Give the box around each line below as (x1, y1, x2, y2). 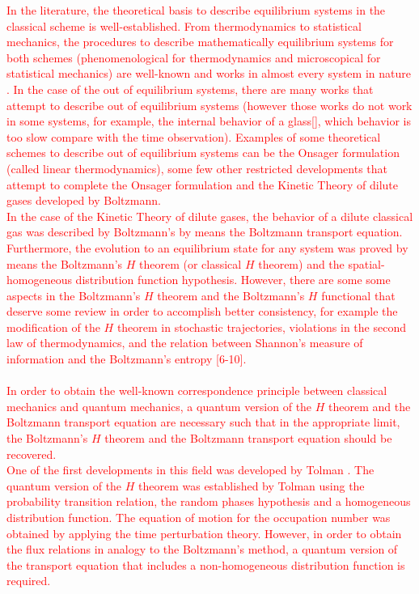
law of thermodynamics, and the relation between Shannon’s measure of (6, 334, 363, 351)
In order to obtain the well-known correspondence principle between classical (6, 382, 387, 399)
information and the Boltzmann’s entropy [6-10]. (6, 350, 247, 367)
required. (6, 572, 51, 589)
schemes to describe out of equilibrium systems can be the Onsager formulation (6, 144, 400, 161)
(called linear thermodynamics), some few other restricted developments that (6, 159, 388, 176)
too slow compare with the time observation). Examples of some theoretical (6, 128, 381, 145)
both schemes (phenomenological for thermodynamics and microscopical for (6, 49, 381, 66)
